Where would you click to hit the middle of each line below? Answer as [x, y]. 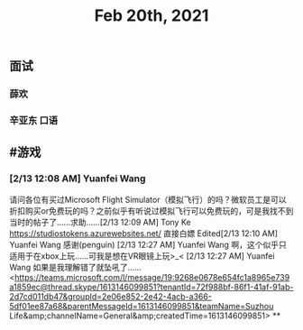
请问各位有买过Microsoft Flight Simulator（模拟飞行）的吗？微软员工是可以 [148, 199]
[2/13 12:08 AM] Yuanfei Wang [78, 179]
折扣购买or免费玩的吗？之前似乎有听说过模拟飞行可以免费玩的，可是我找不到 [151, 211]
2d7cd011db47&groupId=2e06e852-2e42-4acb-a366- [110, 296]
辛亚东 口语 [34, 121]
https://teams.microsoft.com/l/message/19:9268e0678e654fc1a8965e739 [152, 277]
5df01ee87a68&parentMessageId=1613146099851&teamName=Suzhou [142, 306]
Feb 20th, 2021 [151, 16]
